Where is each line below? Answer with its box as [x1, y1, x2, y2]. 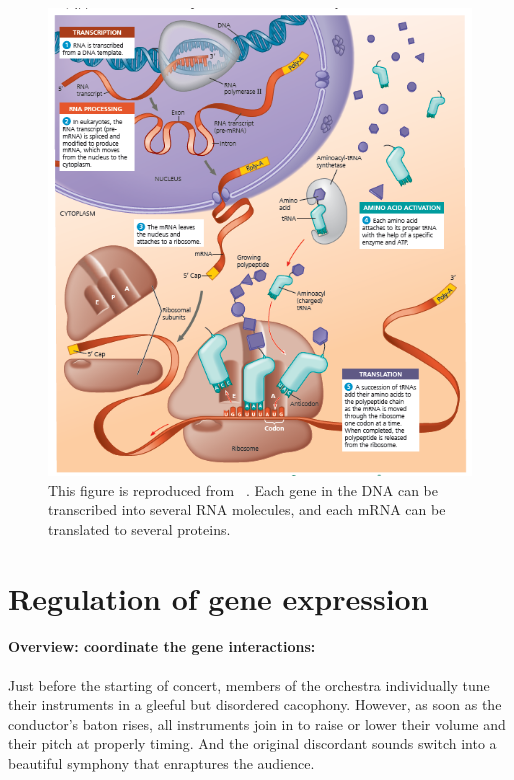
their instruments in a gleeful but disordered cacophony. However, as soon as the [8, 694, 502, 715]
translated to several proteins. [48, 518, 231, 539]
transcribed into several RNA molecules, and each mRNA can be [48, 499, 446, 520]
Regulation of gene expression [8, 577, 429, 618]
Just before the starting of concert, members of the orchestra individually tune [8, 674, 490, 695]
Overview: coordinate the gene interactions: [8, 636, 316, 657]
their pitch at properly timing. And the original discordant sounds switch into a [8, 733, 497, 754]
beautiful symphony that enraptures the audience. [8, 752, 315, 773]
